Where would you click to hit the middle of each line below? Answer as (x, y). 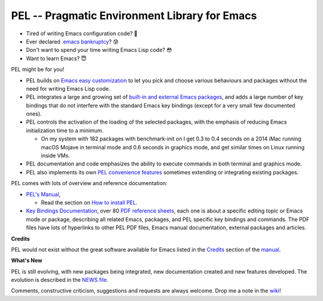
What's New (27, 260)
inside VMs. (55, 156)
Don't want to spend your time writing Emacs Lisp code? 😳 (99, 50)
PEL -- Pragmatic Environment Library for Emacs (134, 16)
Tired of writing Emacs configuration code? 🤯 (82, 33)
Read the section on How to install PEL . (89, 202)
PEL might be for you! (38, 69)
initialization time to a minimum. (65, 130)
